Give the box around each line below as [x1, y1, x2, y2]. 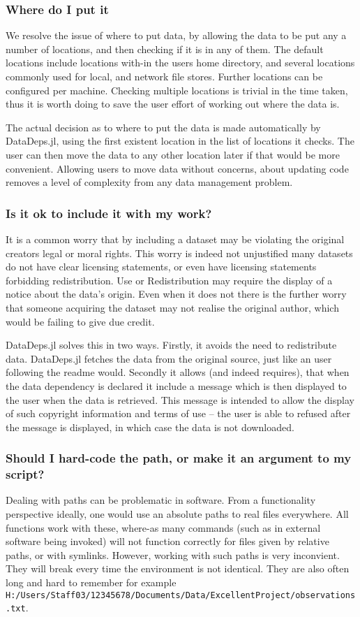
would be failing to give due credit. [6, 314, 155, 328]
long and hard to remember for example [6, 574, 177, 589]
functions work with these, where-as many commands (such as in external [6, 520, 321, 535]
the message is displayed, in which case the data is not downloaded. [6, 419, 294, 434]
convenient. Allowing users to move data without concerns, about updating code [6, 161, 349, 175]
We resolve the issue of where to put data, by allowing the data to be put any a [6, 28, 347, 43]
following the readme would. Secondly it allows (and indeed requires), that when [6, 365, 350, 379]
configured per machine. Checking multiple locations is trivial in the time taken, [6, 82, 348, 97]
